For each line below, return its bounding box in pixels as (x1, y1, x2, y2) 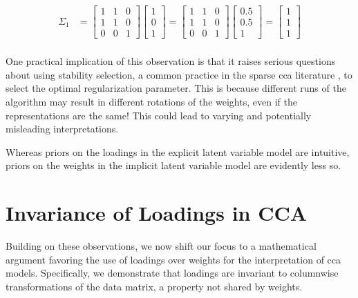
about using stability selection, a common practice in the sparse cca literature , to (6, 67, 352, 81)
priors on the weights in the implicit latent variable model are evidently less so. (6, 158, 341, 172)
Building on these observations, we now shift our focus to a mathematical (6, 239, 317, 253)
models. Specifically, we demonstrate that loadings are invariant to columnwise (6, 266, 339, 280)
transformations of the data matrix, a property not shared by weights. (6, 279, 303, 293)
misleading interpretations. (6, 121, 119, 136)
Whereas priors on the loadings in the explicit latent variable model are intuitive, (6, 144, 350, 159)
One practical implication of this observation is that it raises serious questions (6, 54, 336, 68)
